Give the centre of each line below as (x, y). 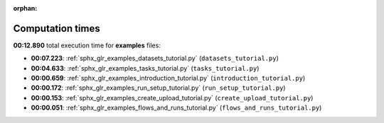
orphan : (25, 8)
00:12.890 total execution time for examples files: (87, 45)
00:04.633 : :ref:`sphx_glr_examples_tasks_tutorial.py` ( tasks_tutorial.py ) (145, 68)
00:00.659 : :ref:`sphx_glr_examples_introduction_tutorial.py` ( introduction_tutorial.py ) (168, 78)
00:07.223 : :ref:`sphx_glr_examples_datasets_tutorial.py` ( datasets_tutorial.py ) (155, 58)
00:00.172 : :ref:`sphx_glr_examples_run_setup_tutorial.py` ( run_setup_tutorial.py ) (158, 88)
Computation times (57, 28)
